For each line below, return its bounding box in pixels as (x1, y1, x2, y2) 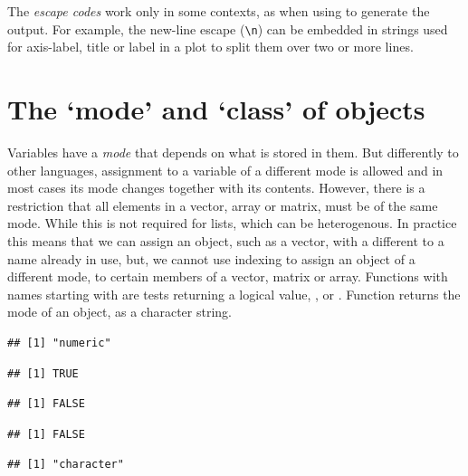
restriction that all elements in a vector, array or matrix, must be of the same (7, 195, 438, 214)
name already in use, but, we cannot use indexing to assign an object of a (7, 249, 415, 268)
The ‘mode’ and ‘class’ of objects (7, 90, 425, 128)
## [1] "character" (7, 458, 124, 471)
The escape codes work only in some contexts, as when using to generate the (7, 2, 430, 20)
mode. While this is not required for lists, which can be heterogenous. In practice (7, 214, 457, 233)
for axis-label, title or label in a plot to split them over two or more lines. (7, 37, 414, 56)
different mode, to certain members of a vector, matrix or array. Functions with (7, 267, 448, 286)
